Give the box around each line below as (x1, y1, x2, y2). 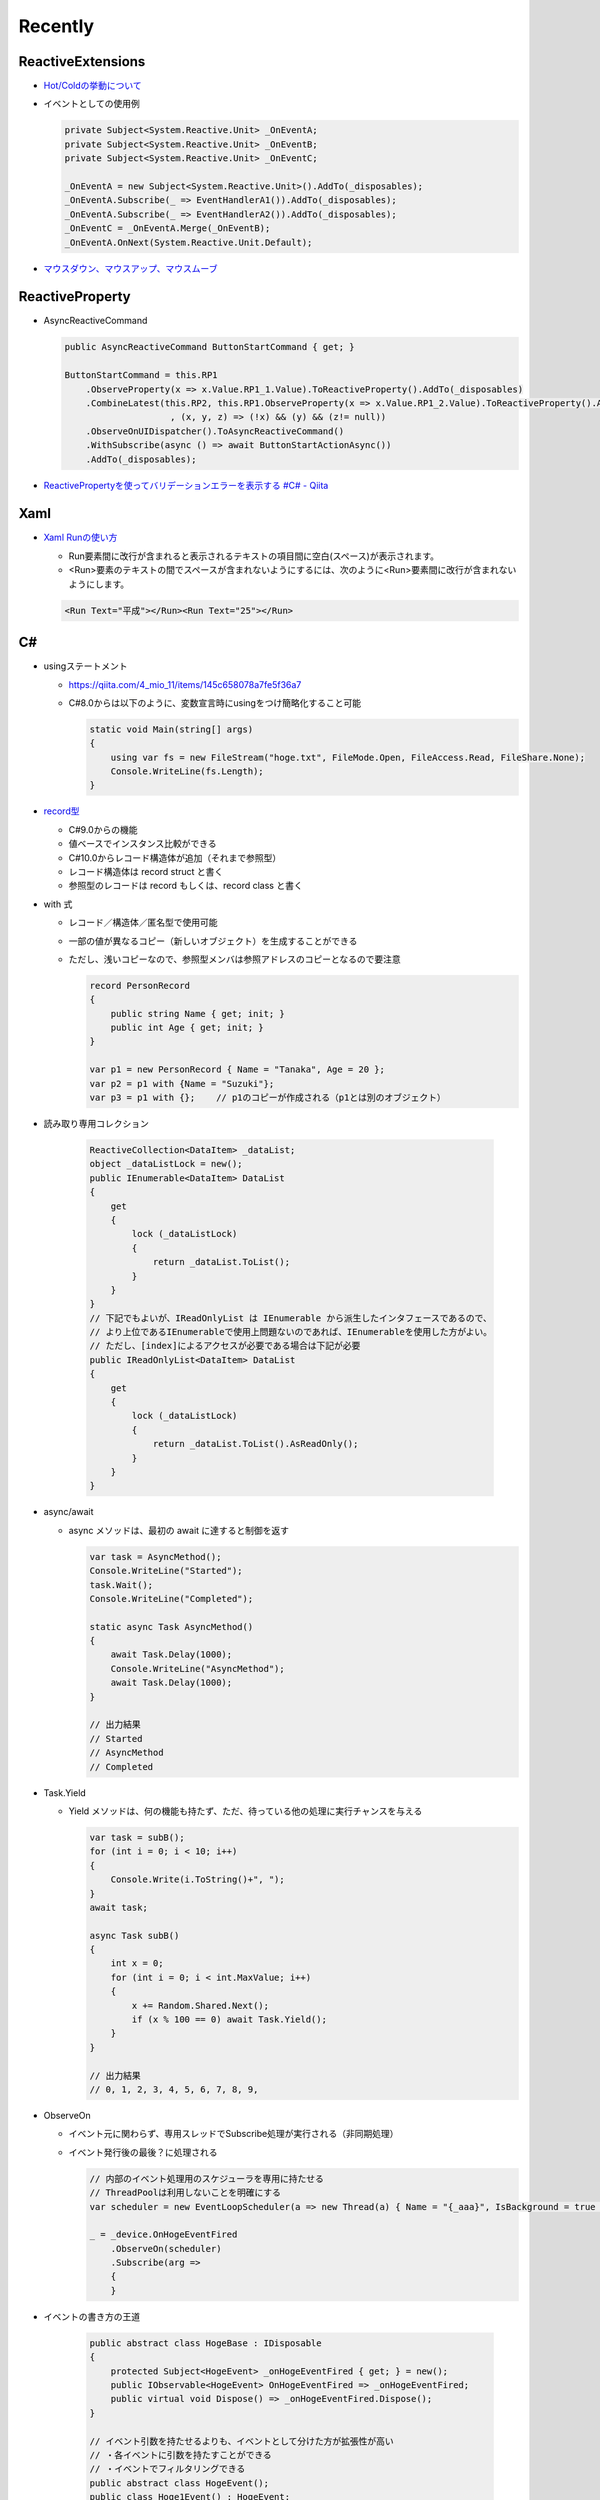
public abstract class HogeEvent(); (89, 2477, 270, 2489)
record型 (43, 805, 80, 817)
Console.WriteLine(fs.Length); (110, 766, 264, 777)
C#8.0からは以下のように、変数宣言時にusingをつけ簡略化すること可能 (68, 696, 362, 709)
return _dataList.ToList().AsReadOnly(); (152, 1438, 359, 1450)
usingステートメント (43, 660, 128, 672)
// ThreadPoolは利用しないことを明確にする (89, 2187, 282, 2199)
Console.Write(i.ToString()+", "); (110, 1874, 285, 1885)
